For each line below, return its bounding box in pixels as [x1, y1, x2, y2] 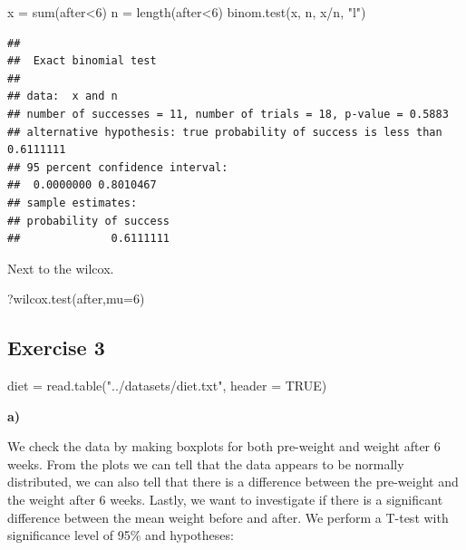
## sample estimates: [7, 196, 138, 209]
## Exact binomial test [7, 54, 157, 68]
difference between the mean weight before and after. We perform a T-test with [7, 507, 449, 526]
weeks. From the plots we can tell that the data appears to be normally [7, 454, 404, 473]
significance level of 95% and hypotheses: [7, 526, 234, 545]
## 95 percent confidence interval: [7, 160, 228, 174]
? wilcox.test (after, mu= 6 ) [7, 289, 145, 308]
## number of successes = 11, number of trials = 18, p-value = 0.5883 [7, 107, 449, 121]
